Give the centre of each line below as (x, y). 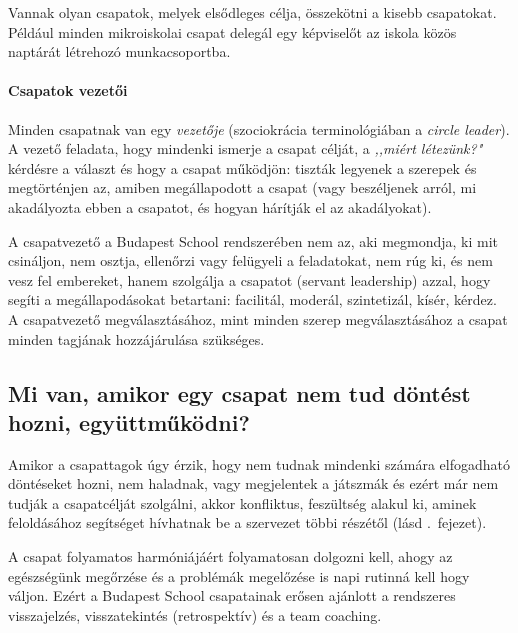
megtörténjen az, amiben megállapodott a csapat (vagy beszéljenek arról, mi (242, 187)
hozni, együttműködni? (129, 421)
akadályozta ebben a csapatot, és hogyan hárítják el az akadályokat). (220, 206)
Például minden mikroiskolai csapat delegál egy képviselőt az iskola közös (232, 31)
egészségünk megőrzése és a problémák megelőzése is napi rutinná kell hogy (239, 575)
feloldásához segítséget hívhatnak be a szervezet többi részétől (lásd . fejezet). (247, 522)
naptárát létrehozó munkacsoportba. (119, 51)
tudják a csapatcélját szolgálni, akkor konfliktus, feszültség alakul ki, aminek (242, 502)
